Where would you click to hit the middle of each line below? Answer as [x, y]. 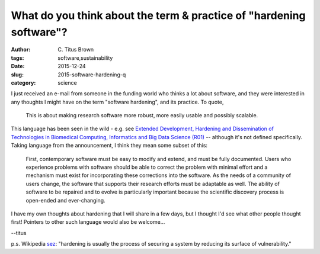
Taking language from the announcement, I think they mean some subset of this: [109, 146]
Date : [18, 66]
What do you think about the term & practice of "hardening [158, 15]
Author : [21, 50]
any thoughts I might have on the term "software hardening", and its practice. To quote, [117, 102]
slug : [17, 75]
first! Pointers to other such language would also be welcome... [88, 222]
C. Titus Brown [76, 50]
